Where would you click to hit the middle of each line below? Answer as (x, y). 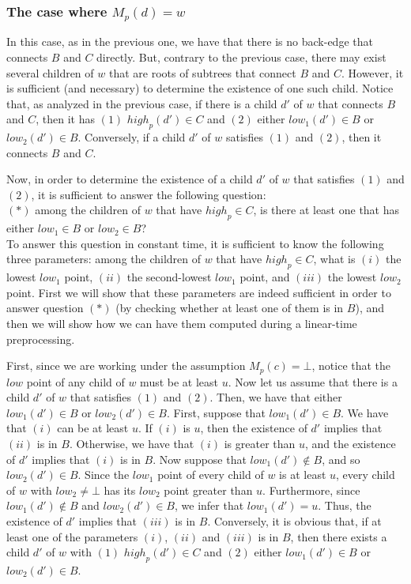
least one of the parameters (72, 536)
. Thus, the (345, 505)
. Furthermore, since (311, 490)
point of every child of (211, 475)
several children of (50, 72)
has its (120, 490)
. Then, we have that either (276, 397)
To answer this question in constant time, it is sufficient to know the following (195, 243)
